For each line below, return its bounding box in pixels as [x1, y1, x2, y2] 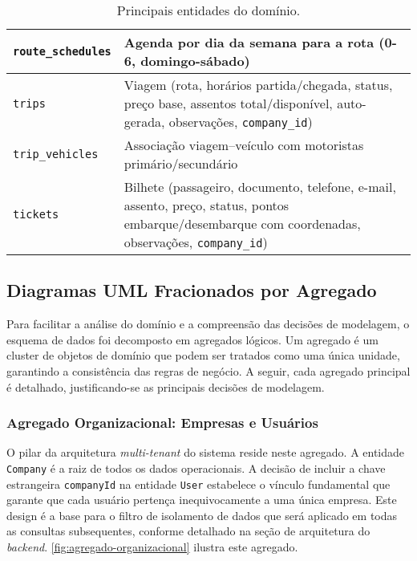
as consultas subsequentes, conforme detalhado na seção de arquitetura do [6, 522, 370, 539]
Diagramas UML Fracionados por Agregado [6, 278, 377, 303]
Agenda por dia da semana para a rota [123, 33, 374, 51]
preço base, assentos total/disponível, [123, 94, 333, 112]
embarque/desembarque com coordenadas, [123, 214, 361, 233]
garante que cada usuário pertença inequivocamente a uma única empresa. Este [6, 491, 397, 508]
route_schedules [13, 45, 111, 58]
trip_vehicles [13, 148, 99, 161]
